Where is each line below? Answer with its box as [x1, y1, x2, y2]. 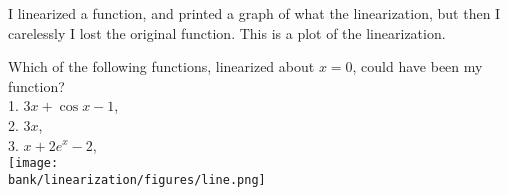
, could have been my [352, 56, 483, 77]
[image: [8, 156, 59, 171]
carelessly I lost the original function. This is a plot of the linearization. [8, 22, 446, 43]
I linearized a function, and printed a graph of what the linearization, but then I [8, 3, 501, 23]
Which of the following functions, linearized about [8, 56, 315, 77]
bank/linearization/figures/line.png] [8, 172, 266, 187]
